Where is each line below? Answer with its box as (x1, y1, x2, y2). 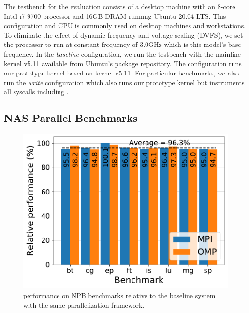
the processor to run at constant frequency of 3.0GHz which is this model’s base (4, 39, 241, 49)
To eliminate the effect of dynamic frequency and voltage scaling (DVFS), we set (4, 30, 243, 40)
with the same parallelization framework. (23, 299, 145, 310)
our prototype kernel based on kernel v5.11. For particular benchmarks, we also (4, 68, 239, 78)
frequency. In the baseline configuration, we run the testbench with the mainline (4, 48, 241, 59)
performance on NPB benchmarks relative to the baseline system (23, 290, 216, 300)
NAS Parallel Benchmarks (4, 110, 138, 125)
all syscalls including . (4, 87, 69, 97)
